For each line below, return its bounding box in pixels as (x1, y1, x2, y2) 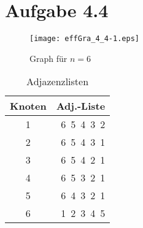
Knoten (10, 99, 47, 113)
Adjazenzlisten (26, 74, 89, 89)
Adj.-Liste (56, 99, 106, 113)
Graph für (29, 51, 68, 64)
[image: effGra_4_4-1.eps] (29, 34, 139, 44)
